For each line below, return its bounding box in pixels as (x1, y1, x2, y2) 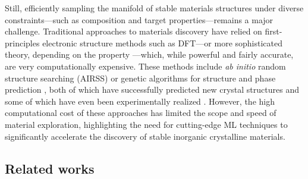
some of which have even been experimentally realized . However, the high (5, 95, 275, 107)
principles (5, 36, 40, 49)
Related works (5, 159, 95, 177)
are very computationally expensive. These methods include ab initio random (5, 59, 286, 72)
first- (265, 25, 282, 37)
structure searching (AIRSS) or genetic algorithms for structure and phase (5, 71, 276, 84)
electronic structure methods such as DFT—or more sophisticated (42, 36, 283, 49)
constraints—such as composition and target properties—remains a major (5, 13, 274, 26)
